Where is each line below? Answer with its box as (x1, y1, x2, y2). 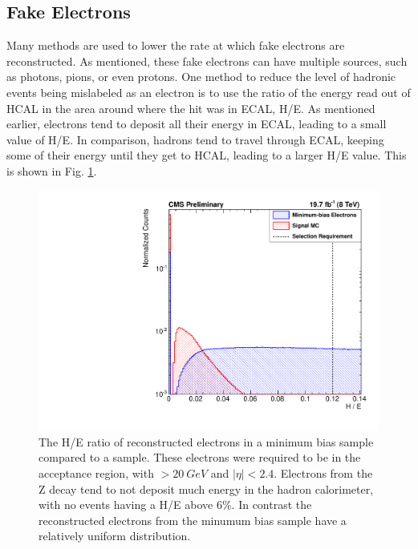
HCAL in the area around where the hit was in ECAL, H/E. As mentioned (6, 99, 375, 116)
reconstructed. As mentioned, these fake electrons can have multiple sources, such (6, 52, 408, 69)
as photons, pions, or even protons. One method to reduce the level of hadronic (6, 68, 396, 85)
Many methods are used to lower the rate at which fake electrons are (6, 37, 345, 54)
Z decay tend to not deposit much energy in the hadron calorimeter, (39, 480, 374, 497)
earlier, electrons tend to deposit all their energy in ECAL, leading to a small (6, 115, 387, 132)
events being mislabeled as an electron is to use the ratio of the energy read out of (6, 83, 411, 100)
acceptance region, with (39, 464, 154, 481)
